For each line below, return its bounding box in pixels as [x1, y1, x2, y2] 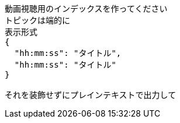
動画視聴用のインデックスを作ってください [5, 4, 168, 13]
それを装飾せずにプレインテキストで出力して [5, 90, 176, 100]
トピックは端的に [5, 16, 70, 25]
